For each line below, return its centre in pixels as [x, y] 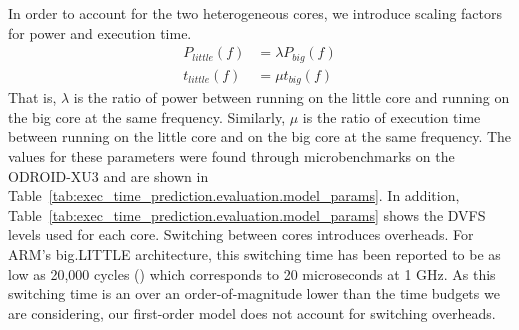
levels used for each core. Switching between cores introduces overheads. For [241, 234]
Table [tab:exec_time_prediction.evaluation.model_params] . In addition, [234, 195]
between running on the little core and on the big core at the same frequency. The [260, 136]
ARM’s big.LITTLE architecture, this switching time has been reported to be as [254, 253]
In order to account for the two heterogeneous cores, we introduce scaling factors [255, 13]
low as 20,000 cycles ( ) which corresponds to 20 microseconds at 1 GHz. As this [252, 273]
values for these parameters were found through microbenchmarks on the [231, 155]
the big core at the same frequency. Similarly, [147, 116]
